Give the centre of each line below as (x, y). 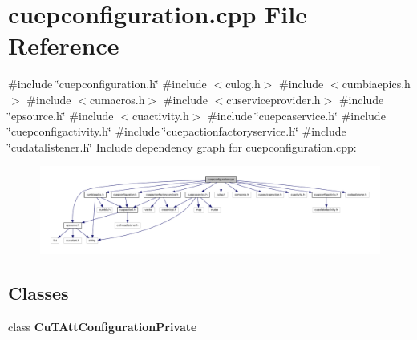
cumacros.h (117, 99)
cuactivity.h (160, 115)
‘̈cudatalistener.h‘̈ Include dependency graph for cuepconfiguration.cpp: (182, 146)
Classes (38, 293)
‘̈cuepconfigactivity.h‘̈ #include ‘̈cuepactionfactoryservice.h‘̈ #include (177, 131)
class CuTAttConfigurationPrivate (103, 327)
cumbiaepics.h (376, 84)
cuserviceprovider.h (273, 99)
